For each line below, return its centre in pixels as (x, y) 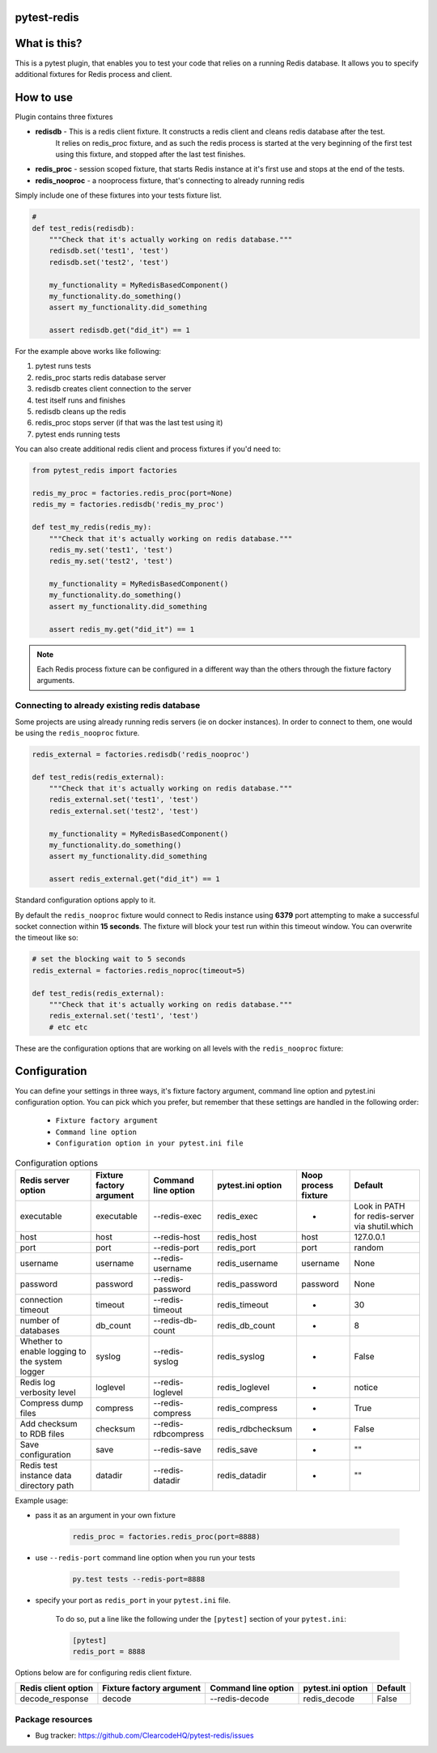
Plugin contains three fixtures (64, 117)
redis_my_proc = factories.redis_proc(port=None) (132, 493)
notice (366, 1387)
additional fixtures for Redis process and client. (94, 74)
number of (40, 1320)
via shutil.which (384, 1226)
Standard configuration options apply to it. (85, 900)
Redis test (39, 1465)
